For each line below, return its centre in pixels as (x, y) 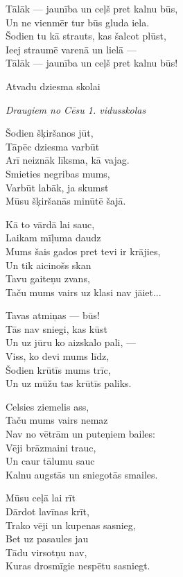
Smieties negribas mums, (58, 173)
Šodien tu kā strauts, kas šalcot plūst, (86, 36)
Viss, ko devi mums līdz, (58, 356)
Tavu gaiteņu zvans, (48, 278)
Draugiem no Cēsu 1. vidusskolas (76, 109)
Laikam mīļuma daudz (53, 238)
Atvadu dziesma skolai (53, 86)
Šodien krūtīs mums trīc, (58, 369)
